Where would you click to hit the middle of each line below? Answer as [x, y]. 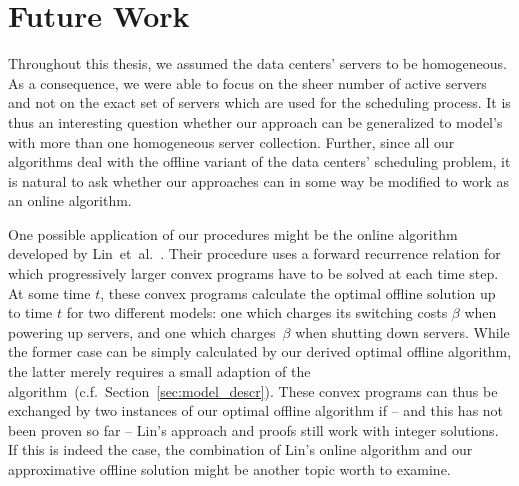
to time [30, 312]
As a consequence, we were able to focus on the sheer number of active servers [247, 82]
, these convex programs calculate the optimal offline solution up [298, 292]
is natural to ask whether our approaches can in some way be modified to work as [259, 180]
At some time [49, 292]
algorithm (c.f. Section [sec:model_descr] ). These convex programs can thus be [253, 390]
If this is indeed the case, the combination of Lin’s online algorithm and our [240, 449]
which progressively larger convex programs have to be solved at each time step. [253, 273]
